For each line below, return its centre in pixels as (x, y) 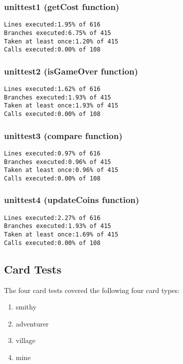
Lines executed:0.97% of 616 (52, 153)
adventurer (32, 323)
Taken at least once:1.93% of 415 (61, 106)
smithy (26, 307)
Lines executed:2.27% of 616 (52, 218)
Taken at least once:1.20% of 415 (61, 41)
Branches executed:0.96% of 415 (58, 162)
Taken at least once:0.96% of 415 (61, 170)
